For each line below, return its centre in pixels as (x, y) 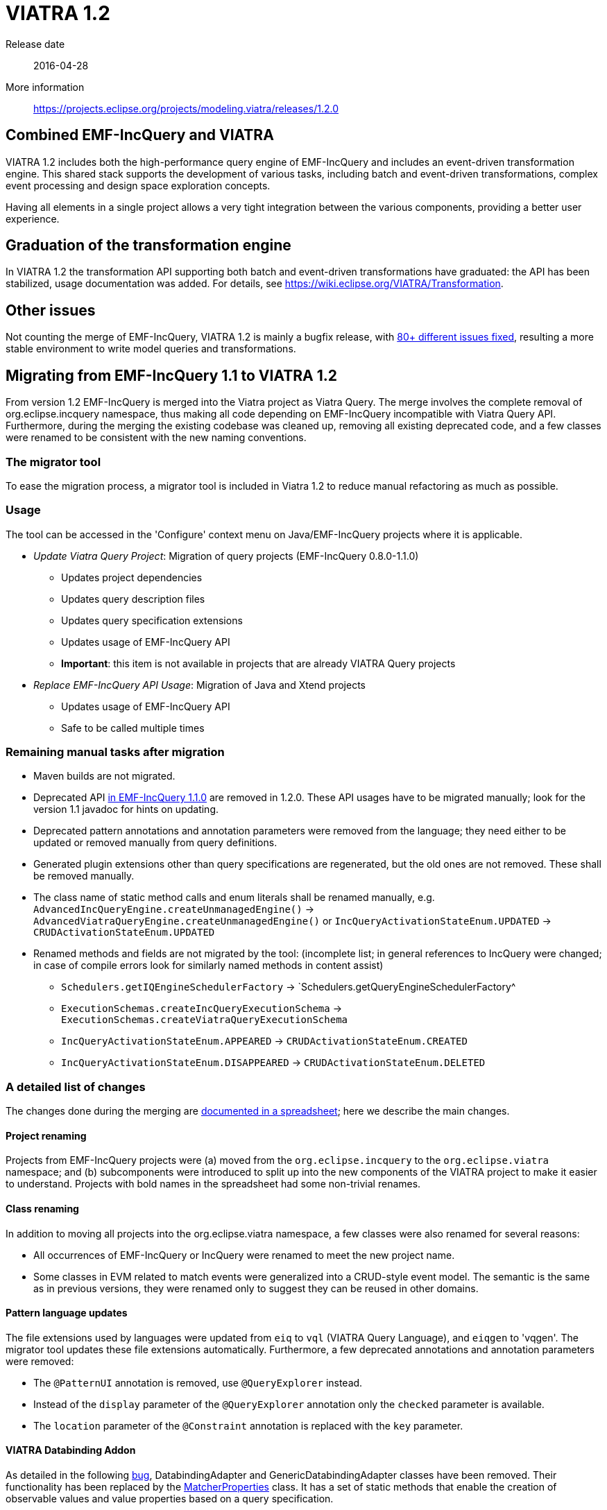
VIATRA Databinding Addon (71, 1450)
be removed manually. (84, 876)
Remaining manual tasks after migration (115, 752)
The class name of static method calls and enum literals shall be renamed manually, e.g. (234, 898)
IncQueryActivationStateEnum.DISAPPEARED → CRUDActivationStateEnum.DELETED (273, 1063)
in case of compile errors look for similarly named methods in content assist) (208, 966)
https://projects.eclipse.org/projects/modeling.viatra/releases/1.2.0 (186, 108)
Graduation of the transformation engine (148, 246)
